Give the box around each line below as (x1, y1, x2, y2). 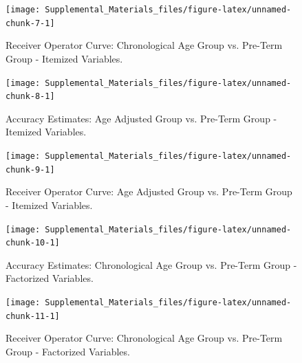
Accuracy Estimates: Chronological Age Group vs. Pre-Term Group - (6, 257, 297, 272)
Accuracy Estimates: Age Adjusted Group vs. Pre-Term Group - (6, 111, 277, 125)
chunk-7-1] (6, 18, 55, 28)
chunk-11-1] (6, 311, 60, 321)
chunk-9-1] (6, 164, 55, 175)
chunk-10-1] (6, 238, 60, 248)
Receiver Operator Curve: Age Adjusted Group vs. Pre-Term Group (6, 184, 292, 199)
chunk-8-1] (6, 91, 55, 102)
